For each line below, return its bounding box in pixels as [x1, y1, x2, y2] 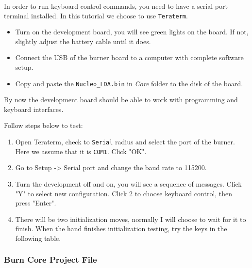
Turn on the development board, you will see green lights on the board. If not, [15, 27, 249, 37]
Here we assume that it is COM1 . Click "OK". [15, 146, 147, 156]
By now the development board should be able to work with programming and [4, 95, 238, 105]
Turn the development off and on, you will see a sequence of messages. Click [15, 178, 242, 189]
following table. [15, 233, 61, 243]
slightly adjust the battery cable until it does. [15, 36, 151, 46]
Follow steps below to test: [4, 120, 83, 130]
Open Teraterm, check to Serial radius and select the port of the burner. [15, 137, 235, 147]
